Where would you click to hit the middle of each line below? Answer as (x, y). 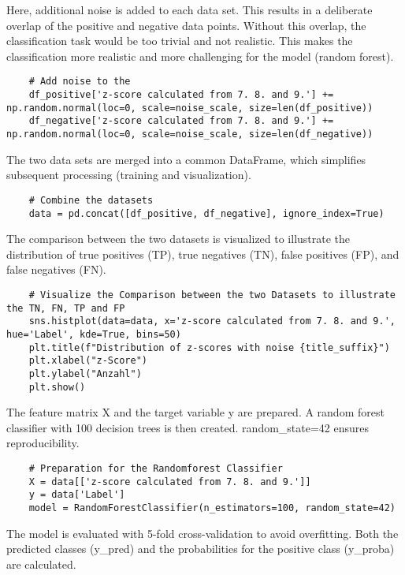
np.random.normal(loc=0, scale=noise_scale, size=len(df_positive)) (190, 108)
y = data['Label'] (77, 495)
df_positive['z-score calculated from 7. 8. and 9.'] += (181, 95)
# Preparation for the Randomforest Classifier (156, 468)
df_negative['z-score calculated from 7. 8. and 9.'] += (181, 121)
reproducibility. (43, 443)
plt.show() (57, 387)
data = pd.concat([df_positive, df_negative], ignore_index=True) (206, 213)
